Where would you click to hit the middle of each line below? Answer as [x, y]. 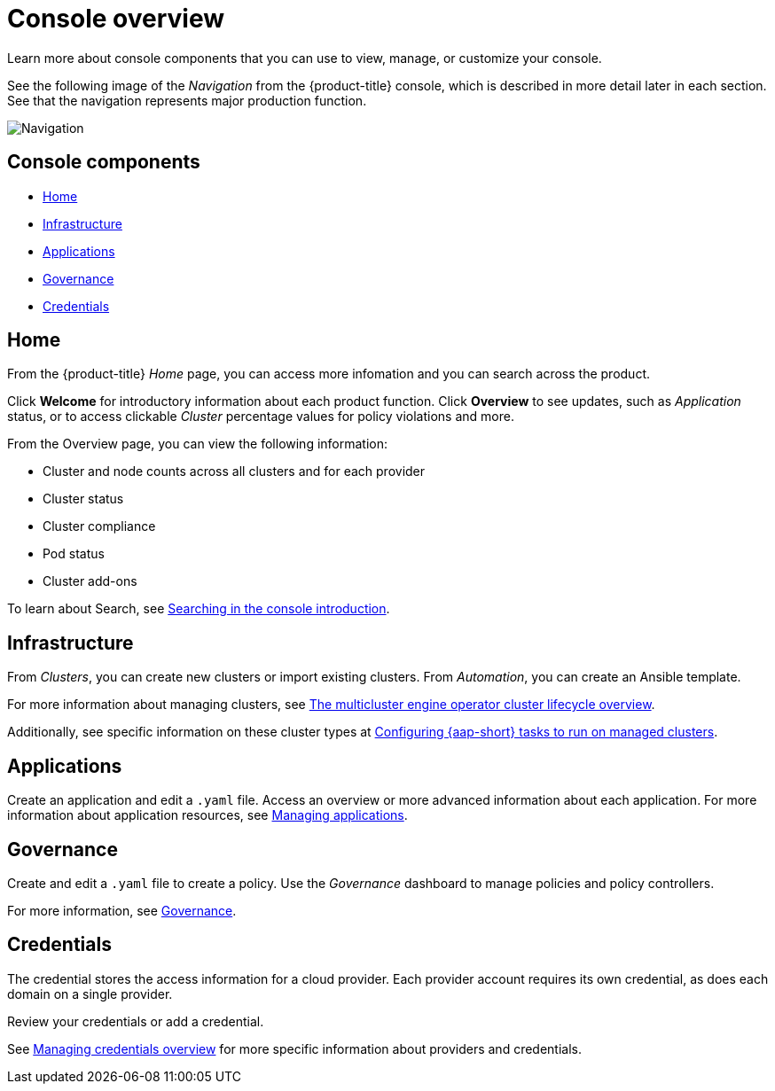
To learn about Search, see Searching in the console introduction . [199, 609]
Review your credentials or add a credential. [136, 1021]
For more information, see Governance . [122, 910]
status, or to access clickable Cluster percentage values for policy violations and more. [261, 417]
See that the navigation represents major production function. [187, 100]
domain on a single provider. [90, 994]
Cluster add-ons [90, 581]
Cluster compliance [99, 526]
